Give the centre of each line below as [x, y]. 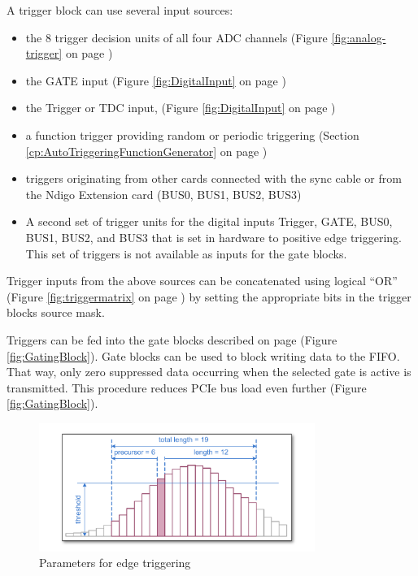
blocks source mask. [56, 312]
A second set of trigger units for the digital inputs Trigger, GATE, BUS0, [209, 221]
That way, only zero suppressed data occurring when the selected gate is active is [209, 372]
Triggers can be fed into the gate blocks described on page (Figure [172, 339]
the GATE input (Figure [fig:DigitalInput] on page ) [156, 80]
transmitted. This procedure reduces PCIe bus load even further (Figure [187, 387]
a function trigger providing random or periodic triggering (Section [192, 134]
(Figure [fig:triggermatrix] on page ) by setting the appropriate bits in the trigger [209, 296]
